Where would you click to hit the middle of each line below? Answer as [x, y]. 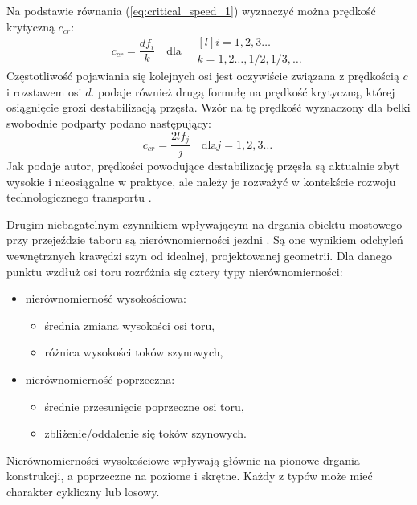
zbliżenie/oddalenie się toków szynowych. [145, 433]
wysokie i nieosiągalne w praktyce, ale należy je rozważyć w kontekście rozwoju [201, 181]
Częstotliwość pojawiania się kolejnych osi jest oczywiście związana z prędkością [203, 76]
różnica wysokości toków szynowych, [134, 352]
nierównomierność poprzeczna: [100, 379]
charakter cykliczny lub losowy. [83, 492]
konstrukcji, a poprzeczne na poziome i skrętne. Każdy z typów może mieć [190, 476]
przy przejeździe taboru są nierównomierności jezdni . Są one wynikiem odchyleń [205, 240]
